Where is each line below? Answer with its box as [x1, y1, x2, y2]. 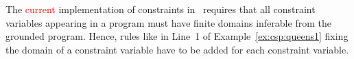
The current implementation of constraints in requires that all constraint [5, 2, 316, 16]
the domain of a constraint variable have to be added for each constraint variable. [5, 42, 349, 56]
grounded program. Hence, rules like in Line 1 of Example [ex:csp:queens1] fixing [5, 29, 349, 43]
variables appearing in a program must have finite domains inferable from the [5, 15, 331, 29]
